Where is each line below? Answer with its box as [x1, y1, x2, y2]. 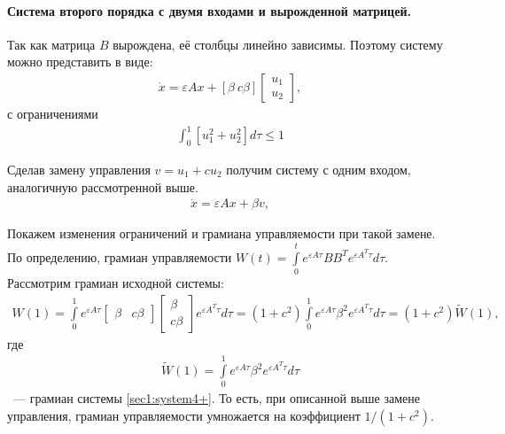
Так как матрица [7, 35, 96, 53]
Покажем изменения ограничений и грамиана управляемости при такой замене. [7, 224, 436, 243]
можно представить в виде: [7, 52, 153, 71]
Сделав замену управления [7, 159, 151, 178]
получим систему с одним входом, [226, 159, 411, 178]
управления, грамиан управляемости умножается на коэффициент [7, 407, 361, 425]
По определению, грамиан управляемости [7, 247, 232, 266]
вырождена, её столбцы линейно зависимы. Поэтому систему [113, 35, 443, 53]
